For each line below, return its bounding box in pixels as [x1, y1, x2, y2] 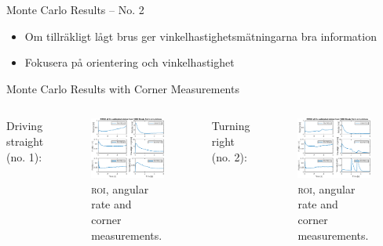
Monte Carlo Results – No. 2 [6, 2, 144, 17]
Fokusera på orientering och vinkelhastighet [24, 54, 235, 71]
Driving [6, 118, 43, 134]
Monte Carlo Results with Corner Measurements [6, 80, 239, 96]
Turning [211, 118, 250, 134]
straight [6, 132, 44, 149]
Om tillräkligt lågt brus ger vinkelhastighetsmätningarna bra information [24, 27, 377, 44]
